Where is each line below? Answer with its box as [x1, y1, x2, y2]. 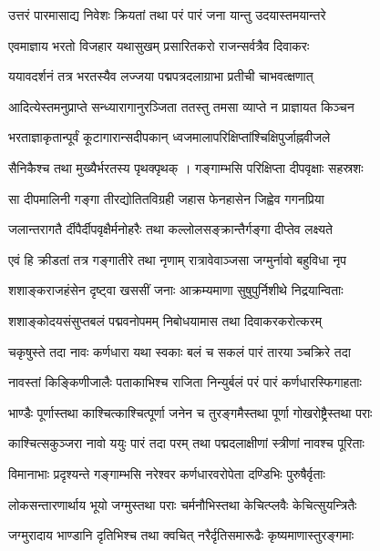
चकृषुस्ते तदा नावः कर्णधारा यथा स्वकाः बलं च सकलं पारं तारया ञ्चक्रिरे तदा [8, 342, 351, 361]
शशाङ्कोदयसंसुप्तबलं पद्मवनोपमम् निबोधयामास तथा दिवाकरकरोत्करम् [8, 311, 323, 330]
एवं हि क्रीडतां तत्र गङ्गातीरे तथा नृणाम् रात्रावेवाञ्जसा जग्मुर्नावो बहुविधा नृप [8, 250, 346, 269]
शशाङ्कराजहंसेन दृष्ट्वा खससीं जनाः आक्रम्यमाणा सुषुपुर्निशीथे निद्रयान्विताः [8, 281, 344, 300]
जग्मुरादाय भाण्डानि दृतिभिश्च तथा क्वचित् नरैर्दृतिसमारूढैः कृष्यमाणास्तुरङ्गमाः [8, 525, 354, 545]
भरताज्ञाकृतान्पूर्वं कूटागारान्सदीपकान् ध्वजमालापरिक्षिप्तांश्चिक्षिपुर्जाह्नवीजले [8, 128, 331, 147]
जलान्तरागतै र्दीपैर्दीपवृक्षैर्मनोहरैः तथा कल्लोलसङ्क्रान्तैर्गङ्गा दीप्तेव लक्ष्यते [8, 219, 334, 239]
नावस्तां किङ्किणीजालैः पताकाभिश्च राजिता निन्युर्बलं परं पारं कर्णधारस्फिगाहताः [8, 372, 362, 392]
